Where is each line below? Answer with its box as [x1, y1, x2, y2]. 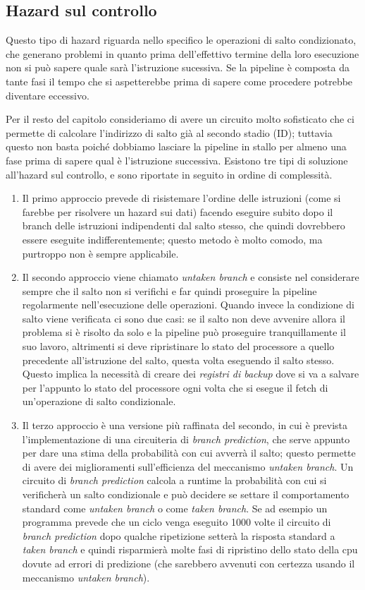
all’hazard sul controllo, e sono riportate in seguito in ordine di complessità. [6, 167, 333, 181]
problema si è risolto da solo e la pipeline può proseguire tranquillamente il [22, 325, 346, 339]
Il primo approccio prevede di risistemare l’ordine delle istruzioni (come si [22, 191, 341, 205]
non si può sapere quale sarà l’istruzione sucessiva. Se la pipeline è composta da [6, 60, 349, 75]
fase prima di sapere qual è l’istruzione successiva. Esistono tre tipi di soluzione [6, 152, 348, 167]
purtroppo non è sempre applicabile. [22, 246, 179, 260]
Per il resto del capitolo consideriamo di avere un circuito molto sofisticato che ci [6, 112, 354, 126]
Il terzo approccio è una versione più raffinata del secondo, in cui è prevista [22, 418, 348, 433]
